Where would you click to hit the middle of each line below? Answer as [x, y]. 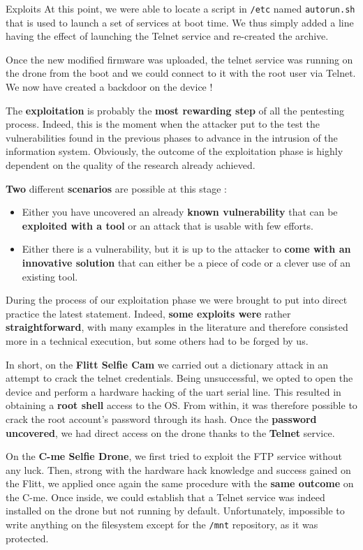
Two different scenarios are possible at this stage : [117, 188]
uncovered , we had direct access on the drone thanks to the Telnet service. [170, 432]
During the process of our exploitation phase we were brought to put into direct [177, 300]
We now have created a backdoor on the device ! [109, 87]
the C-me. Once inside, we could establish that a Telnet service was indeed [165, 497]
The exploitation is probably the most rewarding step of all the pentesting [175, 110]
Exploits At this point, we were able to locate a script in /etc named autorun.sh [180, 8]
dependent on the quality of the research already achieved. [131, 165]
